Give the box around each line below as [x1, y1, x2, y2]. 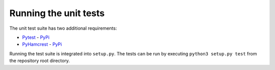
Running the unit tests [9, 8, 105, 19]
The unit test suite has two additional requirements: [9, 25, 117, 31]
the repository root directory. [9, 58, 70, 64]
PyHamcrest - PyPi [22, 41, 62, 47]
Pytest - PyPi [22, 34, 50, 40]
